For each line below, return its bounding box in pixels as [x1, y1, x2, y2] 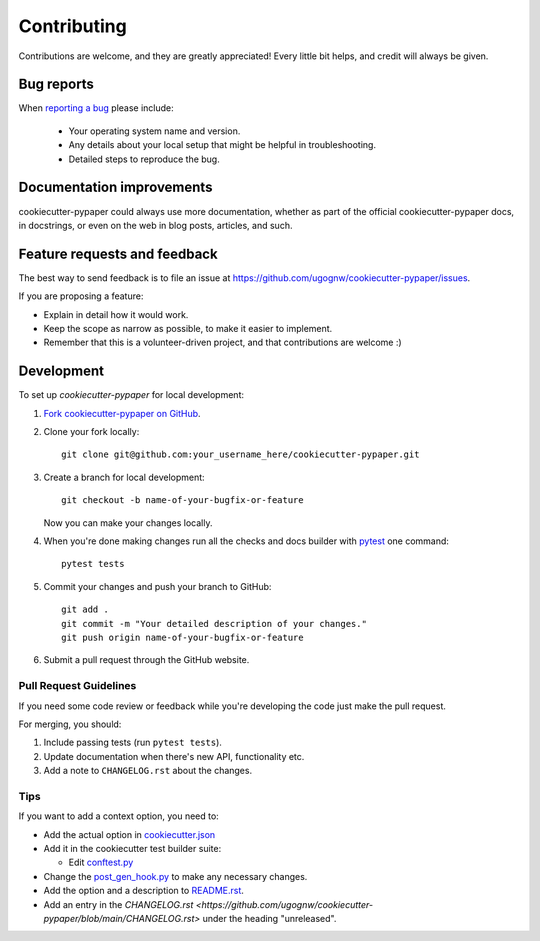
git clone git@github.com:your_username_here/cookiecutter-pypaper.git [61, 449, 420, 460]
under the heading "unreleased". [202, 912, 337, 924]
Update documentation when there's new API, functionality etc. [43, 750, 305, 762]
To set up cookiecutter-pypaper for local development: [18, 389, 245, 401]
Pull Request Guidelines [18, 679, 137, 693]
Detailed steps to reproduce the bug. [68, 153, 220, 165]
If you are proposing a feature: [18, 290, 144, 302]
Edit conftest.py [68, 856, 134, 869]
